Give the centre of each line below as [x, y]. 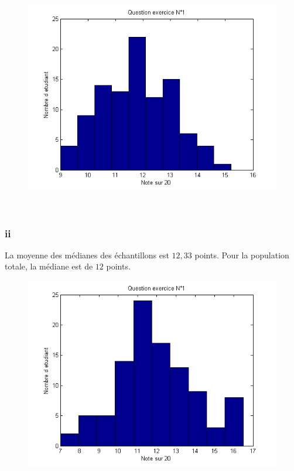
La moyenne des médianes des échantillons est [87, 255]
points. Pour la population [242, 255]
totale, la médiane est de [49, 266]
